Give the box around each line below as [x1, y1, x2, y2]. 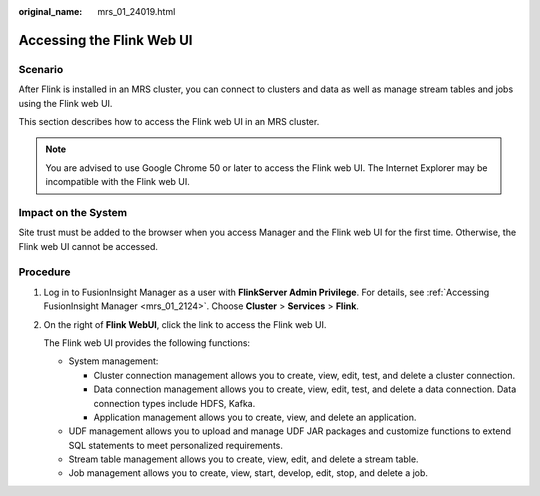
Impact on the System [18, 205, 128, 219]
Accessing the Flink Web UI [18, 31, 193, 49]
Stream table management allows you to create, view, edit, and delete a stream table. [68, 453, 419, 465]
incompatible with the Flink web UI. [45, 176, 190, 188]
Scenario [18, 62, 64, 76]
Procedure [18, 265, 71, 279]
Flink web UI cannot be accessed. [18, 240, 159, 252]
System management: [68, 355, 159, 367]
